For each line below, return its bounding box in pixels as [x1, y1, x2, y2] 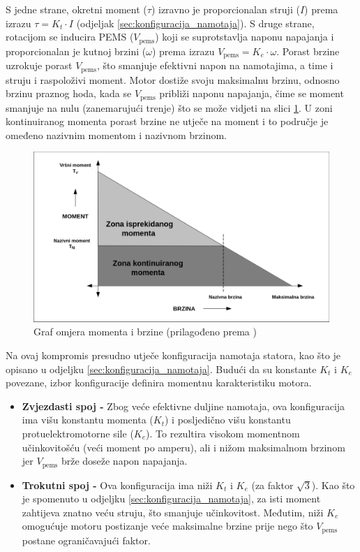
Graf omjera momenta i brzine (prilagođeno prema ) [33, 324, 257, 339]
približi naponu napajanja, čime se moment [159, 86, 344, 101]
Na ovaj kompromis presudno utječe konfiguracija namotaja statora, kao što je [6, 348, 340, 363]
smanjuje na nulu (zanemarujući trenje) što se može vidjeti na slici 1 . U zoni [6, 100, 333, 115]
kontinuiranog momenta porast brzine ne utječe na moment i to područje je [6, 114, 329, 129]
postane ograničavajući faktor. [22, 532, 151, 547]
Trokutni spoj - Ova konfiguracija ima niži [22, 477, 213, 492]
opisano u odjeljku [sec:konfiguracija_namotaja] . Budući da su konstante [6, 361, 317, 376]
